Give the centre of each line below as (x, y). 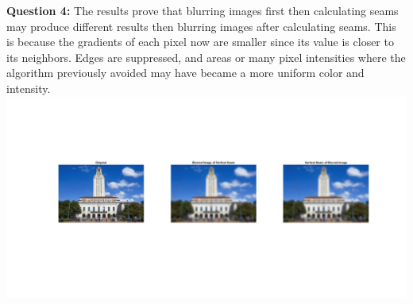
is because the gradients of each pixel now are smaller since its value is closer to (200, 42)
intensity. (29, 88)
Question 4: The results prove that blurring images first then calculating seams (203, 10)
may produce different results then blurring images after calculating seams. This (201, 26)
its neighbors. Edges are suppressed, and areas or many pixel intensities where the (206, 57)
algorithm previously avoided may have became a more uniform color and (185, 73)
